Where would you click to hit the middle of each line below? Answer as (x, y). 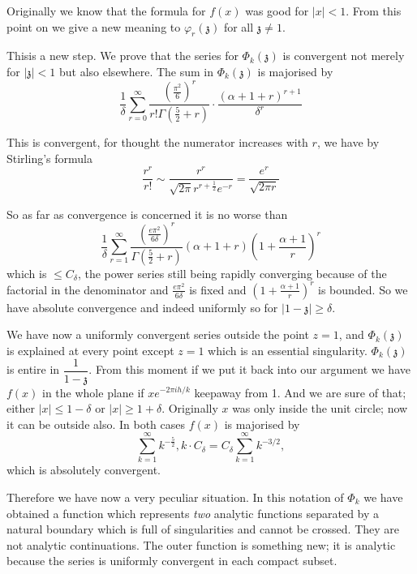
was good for (277, 11)
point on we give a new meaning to (94, 26)
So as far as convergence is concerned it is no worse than (147, 214)
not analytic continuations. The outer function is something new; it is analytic (201, 544)
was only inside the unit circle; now (320, 408)
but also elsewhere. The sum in (137, 71)
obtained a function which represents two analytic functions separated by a (193, 513)
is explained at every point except (90, 350)
